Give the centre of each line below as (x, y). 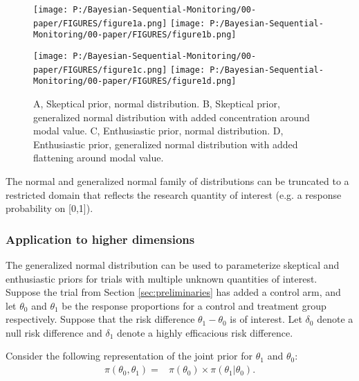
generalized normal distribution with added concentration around (172, 117)
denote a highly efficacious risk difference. (205, 332)
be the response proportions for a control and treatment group (194, 305)
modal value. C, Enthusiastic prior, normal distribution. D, (158, 131)
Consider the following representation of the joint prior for (129, 356)
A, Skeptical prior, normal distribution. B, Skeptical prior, (157, 103)
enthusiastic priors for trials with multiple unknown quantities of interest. (162, 278)
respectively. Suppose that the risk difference (100, 319)
